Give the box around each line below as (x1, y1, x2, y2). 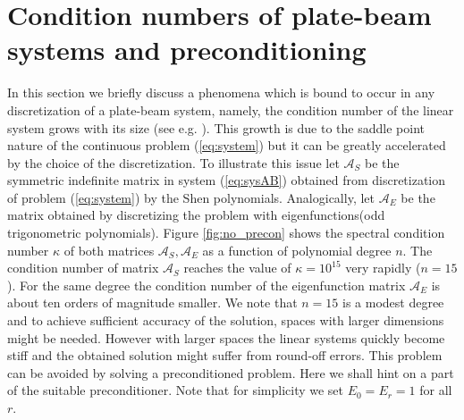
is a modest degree (342, 293, 444, 312)
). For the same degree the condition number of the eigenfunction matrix (7, 275, 406, 294)
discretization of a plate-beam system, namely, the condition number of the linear (7, 100, 454, 119)
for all (419, 381, 452, 399)
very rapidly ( (345, 258, 421, 277)
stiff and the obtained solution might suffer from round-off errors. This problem (7, 346, 443, 365)
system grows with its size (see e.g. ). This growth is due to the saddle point (7, 118, 425, 137)
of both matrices (63, 240, 155, 259)
